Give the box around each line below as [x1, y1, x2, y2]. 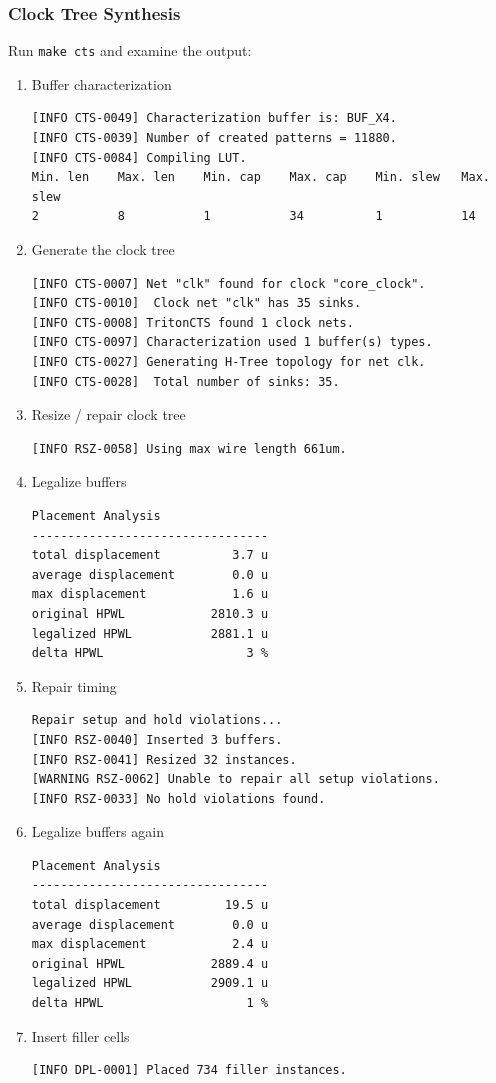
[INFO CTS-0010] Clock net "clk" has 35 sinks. [31, 296, 362, 311]
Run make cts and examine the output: [8, 40, 252, 61]
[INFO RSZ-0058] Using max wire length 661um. [31, 441, 347, 456]
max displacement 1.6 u [31, 587, 269, 602]
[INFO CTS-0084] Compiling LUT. [31, 150, 247, 165]
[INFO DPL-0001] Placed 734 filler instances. [31, 1063, 347, 1078]
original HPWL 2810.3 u [31, 606, 269, 621]
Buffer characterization [31, 73, 172, 94]
